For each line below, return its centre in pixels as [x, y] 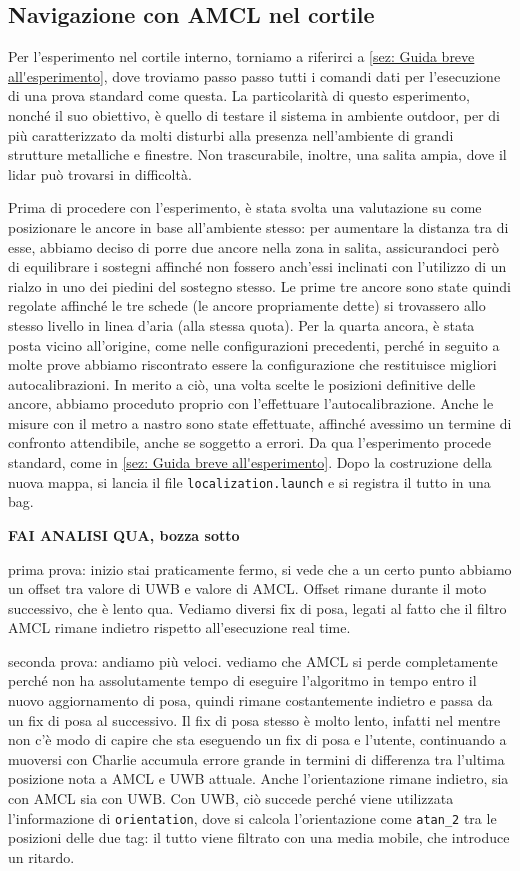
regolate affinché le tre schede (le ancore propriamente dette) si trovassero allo [247, 305]
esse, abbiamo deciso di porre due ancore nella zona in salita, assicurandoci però [254, 246]
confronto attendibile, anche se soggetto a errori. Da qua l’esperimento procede [249, 442]
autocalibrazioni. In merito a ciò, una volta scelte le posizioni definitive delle [242, 383]
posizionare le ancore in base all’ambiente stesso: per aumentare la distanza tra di [258, 226]
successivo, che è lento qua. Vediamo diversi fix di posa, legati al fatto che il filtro [257, 607]
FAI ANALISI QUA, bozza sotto [124, 534]
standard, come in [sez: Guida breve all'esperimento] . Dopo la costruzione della [250, 462]
